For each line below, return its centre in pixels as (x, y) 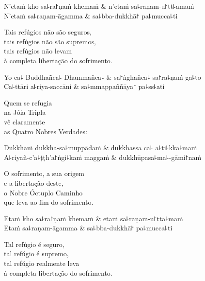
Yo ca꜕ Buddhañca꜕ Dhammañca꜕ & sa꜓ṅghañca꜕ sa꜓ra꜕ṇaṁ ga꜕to (102, 77)
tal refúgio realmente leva (42, 263)
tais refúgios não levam (38, 51)
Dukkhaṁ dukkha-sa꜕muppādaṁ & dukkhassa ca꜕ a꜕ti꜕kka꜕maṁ (101, 148)
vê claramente (24, 121)
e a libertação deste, (34, 183)
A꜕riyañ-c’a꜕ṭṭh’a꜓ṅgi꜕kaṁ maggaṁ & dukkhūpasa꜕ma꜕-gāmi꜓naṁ (103, 157)
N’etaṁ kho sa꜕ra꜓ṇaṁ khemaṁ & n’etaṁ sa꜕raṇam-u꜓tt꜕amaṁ (99, 6)
